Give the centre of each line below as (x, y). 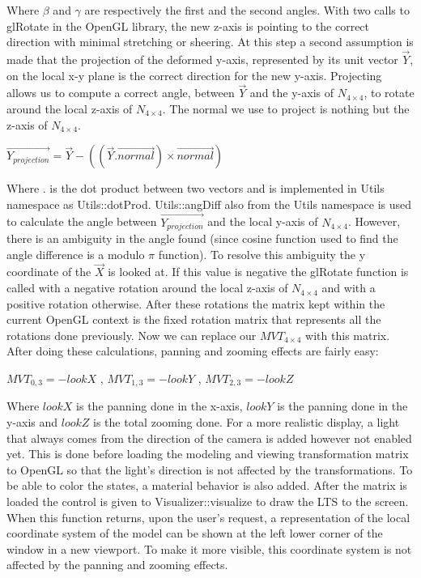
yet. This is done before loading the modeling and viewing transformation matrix (208, 454)
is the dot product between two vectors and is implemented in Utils (217, 188)
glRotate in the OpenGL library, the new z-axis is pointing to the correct (188, 25)
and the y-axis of (291, 93)
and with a (349, 288)
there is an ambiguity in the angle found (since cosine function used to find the (202, 238)
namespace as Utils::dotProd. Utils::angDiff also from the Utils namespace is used (209, 204)
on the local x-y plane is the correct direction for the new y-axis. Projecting (194, 75)
